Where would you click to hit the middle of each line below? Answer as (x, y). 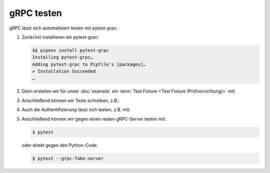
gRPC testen (35, 13)
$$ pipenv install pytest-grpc (71, 50)
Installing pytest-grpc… (63, 57)
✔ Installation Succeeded (64, 71)
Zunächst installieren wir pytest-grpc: (60, 37)
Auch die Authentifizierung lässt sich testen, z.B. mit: (76, 109)
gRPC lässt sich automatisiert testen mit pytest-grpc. (64, 28)
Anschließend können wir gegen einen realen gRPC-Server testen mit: (94, 119)
